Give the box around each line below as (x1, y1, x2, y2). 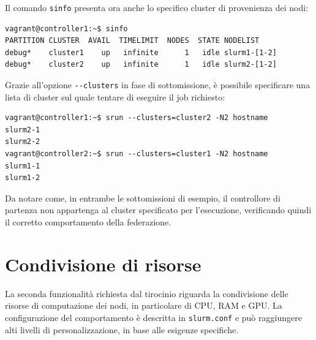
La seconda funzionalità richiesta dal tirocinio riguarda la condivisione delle (5, 287, 288, 300)
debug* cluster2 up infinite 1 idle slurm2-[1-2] (5, 60, 277, 69)
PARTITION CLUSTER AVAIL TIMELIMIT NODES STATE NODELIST (5, 36, 260, 45)
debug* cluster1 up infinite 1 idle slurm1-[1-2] (5, 48, 277, 57)
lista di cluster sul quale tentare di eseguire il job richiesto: (5, 90, 225, 103)
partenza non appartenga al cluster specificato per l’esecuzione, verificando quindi (5, 203, 312, 216)
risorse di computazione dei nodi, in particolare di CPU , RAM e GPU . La (5, 299, 282, 312)
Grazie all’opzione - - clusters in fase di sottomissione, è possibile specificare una (5, 78, 310, 91)
